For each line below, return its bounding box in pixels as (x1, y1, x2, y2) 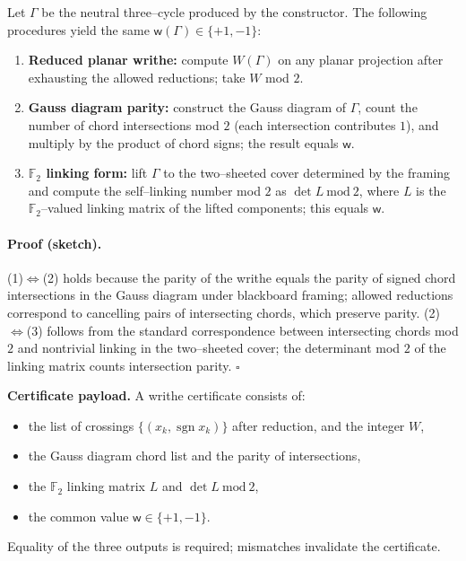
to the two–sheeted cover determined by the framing (163, 163, 451, 182)
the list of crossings (28, 416, 134, 434)
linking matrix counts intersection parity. (7, 355, 232, 374)
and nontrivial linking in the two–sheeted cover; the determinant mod (17, 338, 401, 357)
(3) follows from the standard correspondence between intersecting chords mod (26, 320, 459, 339)
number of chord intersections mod (28, 115, 220, 134)
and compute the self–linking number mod (28, 180, 261, 199)
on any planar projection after (278, 50, 444, 69)
